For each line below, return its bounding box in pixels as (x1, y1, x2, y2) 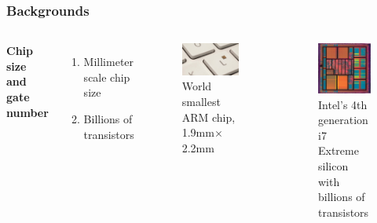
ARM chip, (181, 108, 236, 125)
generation (318, 111, 368, 128)
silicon (318, 158, 349, 174)
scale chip (83, 68, 130, 85)
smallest (181, 93, 221, 110)
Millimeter (83, 53, 134, 70)
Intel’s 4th (318, 96, 368, 112)
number (6, 104, 49, 120)
